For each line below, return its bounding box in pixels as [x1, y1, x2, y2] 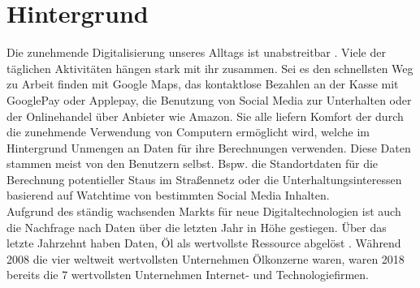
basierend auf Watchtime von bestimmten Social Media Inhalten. [6, 187, 330, 204]
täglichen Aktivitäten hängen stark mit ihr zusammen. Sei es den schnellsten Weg [6, 59, 414, 76]
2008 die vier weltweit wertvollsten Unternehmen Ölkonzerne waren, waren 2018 [6, 250, 405, 267]
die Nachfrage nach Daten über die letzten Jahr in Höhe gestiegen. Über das [6, 218, 387, 235]
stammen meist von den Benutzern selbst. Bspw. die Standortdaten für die [6, 155, 379, 172]
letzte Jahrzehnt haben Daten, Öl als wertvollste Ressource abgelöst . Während [6, 234, 401, 251]
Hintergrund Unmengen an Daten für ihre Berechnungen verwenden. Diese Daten [6, 139, 411, 156]
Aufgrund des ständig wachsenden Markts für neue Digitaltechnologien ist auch [6, 203, 401, 220]
